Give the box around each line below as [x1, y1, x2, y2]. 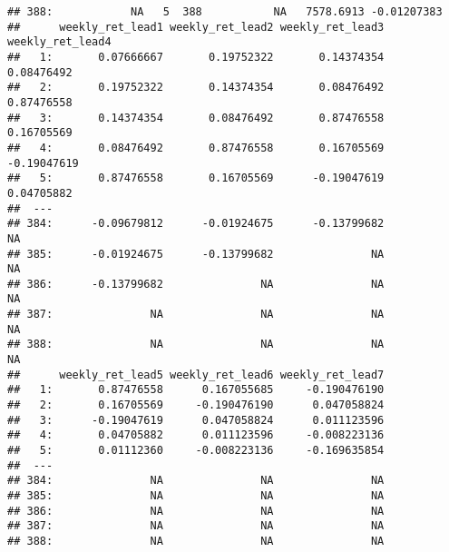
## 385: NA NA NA [7, 489, 385, 502]
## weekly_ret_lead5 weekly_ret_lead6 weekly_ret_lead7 [7, 368, 385, 381]
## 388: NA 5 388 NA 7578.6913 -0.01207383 [7, 5, 443, 18]
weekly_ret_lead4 [7, 35, 112, 49]
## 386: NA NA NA [7, 504, 385, 517]
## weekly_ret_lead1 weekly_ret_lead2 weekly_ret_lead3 [7, 20, 385, 34]
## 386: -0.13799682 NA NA [7, 277, 385, 291]
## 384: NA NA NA [7, 474, 385, 488]
